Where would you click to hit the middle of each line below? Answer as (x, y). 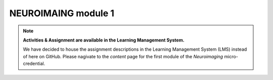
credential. (34, 64)
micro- (231, 56)
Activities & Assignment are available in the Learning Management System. (104, 40)
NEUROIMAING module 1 (62, 13)
